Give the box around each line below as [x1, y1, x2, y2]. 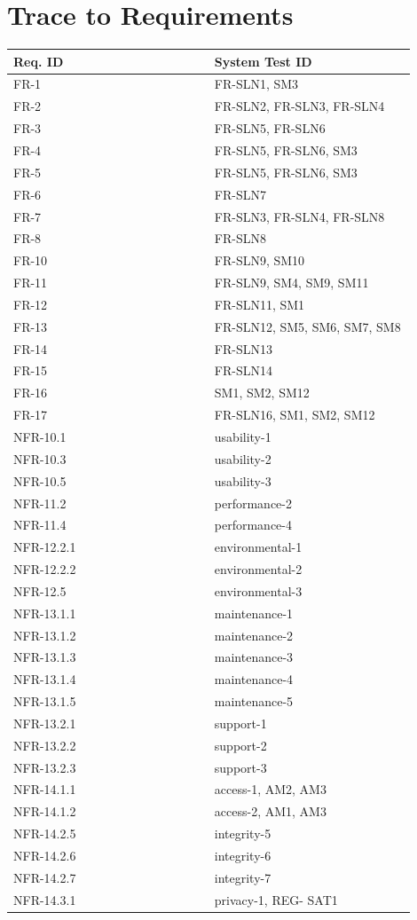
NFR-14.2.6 [13, 846, 76, 864]
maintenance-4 [214, 670, 294, 688]
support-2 [214, 735, 267, 754]
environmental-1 [214, 538, 303, 556]
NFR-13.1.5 [13, 692, 76, 711]
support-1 [214, 713, 267, 732]
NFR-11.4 [13, 515, 67, 534]
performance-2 [214, 493, 292, 512]
